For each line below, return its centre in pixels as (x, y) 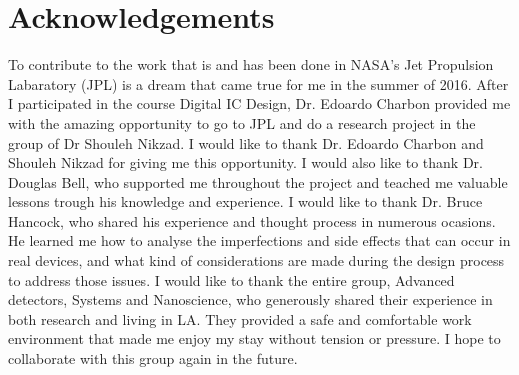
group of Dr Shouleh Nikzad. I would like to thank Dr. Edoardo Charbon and (246, 142)
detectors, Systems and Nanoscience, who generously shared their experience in (250, 299)
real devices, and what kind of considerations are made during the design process (256, 260)
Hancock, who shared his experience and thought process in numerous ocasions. (252, 220)
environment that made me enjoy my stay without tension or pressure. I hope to (254, 338)
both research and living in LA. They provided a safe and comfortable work (240, 318)
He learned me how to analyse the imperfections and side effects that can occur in (259, 240)
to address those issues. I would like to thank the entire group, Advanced (231, 279)
